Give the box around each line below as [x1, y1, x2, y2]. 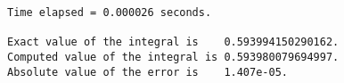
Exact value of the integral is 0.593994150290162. [7, 36, 340, 49]
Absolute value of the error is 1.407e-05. [7, 65, 288, 79]
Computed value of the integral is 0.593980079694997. [7, 50, 340, 63]
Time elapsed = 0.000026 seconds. [7, 6, 212, 19]
